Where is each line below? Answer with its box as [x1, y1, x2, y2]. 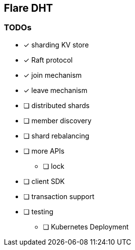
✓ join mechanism [23, 70, 82, 79]
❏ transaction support [23, 192, 95, 201]
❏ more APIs [23, 146, 65, 155]
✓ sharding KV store [23, 40, 89, 49]
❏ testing [23, 207, 54, 216]
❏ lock [43, 161, 64, 170]
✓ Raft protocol [23, 55, 73, 64]
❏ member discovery [23, 116, 92, 125]
